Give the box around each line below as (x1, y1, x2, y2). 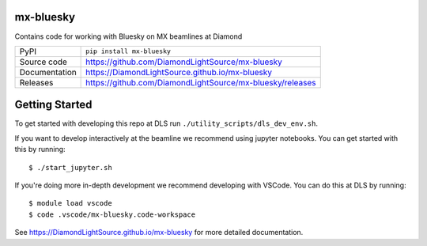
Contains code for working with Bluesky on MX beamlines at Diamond (14, 32, 243, 41)
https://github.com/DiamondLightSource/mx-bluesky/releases (85, 77, 316, 88)
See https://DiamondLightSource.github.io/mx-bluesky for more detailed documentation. (14, 228, 304, 237)
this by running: (14, 145, 66, 154)
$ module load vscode (28, 199, 112, 208)
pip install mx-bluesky (85, 47, 172, 55)
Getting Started (14, 98, 93, 112)
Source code (19, 56, 67, 67)
